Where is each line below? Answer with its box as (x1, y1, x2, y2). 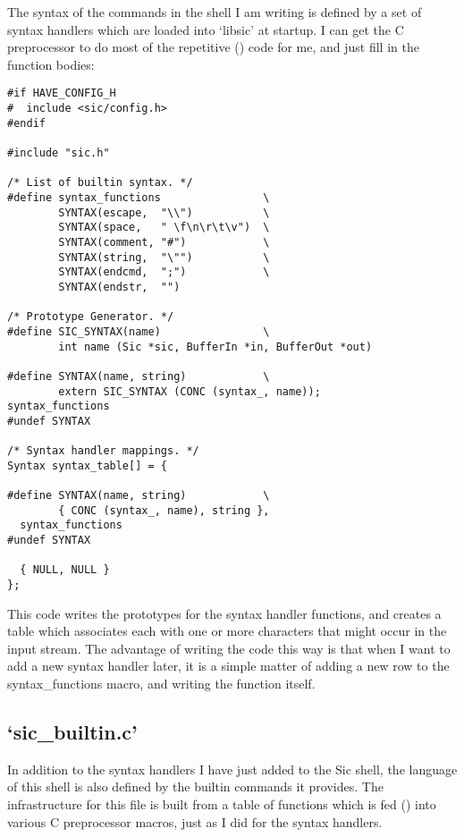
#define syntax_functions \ (7, 190, 270, 204)
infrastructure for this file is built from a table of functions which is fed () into (7, 795, 436, 814)
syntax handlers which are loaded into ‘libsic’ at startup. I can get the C (7, 20, 404, 38)
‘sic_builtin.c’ (7, 718, 138, 746)
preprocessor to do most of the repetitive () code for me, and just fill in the (7, 38, 419, 56)
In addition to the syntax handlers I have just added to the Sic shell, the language (7, 759, 458, 778)
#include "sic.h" (7, 147, 110, 159)
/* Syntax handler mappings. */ (7, 444, 199, 458)
